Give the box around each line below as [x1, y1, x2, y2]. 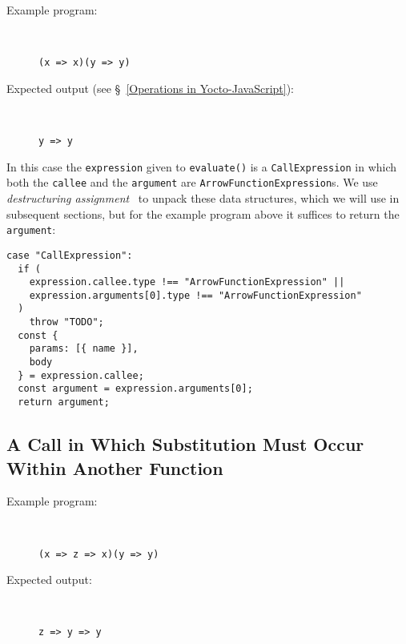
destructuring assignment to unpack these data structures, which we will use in [6, 190, 400, 206]
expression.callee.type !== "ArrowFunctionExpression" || [29, 276, 345, 288]
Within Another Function [6, 455, 223, 480]
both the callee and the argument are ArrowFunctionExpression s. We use [6, 174, 378, 191]
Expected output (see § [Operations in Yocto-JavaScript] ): [6, 79, 295, 96]
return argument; [18, 396, 110, 409]
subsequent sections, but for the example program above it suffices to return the [6, 205, 400, 222]
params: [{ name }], [29, 343, 139, 355]
